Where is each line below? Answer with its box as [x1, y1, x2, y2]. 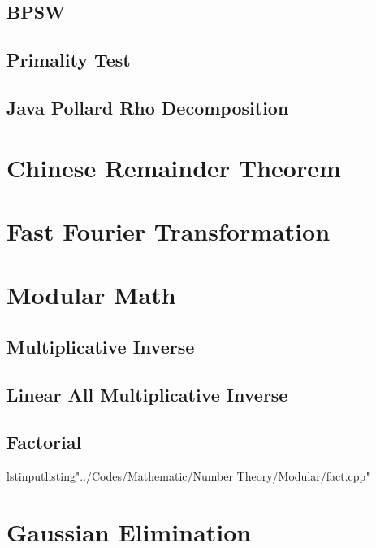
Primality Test [6, 47, 131, 72]
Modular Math [6, 278, 176, 311]
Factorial [6, 429, 82, 454]
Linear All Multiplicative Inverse [6, 381, 288, 407]
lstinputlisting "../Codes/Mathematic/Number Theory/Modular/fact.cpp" [6, 468, 370, 485]
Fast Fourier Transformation [6, 214, 331, 247]
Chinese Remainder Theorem [6, 150, 341, 184]
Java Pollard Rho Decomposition [6, 94, 289, 120]
